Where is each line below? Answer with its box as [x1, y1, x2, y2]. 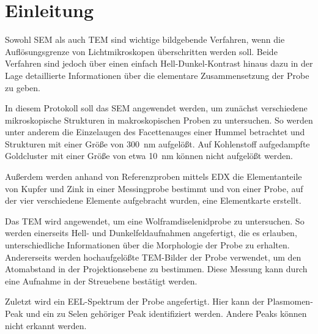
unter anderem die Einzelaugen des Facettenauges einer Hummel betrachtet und [5, 125, 305, 138]
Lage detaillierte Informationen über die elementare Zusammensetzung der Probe [5, 69, 309, 81]
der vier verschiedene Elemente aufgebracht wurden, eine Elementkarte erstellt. [5, 194, 301, 207]
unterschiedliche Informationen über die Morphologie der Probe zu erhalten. [5, 239, 290, 251]
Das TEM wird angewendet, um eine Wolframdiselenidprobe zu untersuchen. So [5, 214, 305, 227]
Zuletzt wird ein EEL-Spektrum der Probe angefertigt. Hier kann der [5, 295, 265, 308]
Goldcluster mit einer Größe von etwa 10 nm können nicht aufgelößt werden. [5, 149, 293, 162]
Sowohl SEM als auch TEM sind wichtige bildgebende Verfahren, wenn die [5, 33, 285, 46]
